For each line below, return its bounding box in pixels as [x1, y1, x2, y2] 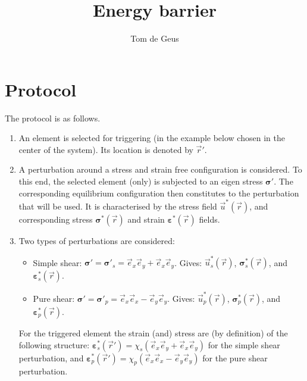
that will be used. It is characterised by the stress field [18, 199, 217, 212]
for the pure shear [202, 351, 268, 364]
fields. [199, 213, 220, 225]
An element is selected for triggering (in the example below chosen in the [18, 132, 285, 144]
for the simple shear [208, 338, 280, 351]
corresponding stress [18, 213, 93, 225]
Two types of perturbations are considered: [18, 234, 175, 246]
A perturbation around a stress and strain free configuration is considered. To [18, 163, 302, 176]
